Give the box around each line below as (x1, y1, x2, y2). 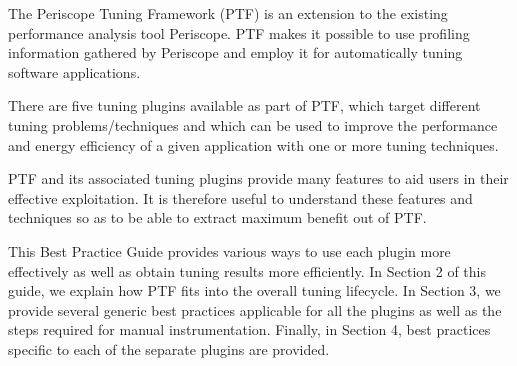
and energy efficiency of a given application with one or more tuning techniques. (8, 134, 499, 155)
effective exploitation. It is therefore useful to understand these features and (8, 187, 473, 208)
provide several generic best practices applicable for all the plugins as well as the (8, 299, 502, 320)
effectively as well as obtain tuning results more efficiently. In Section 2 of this (8, 260, 486, 281)
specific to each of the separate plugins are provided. (8, 338, 330, 359)
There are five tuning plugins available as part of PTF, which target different (8, 95, 481, 116)
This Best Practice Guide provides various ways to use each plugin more (8, 240, 451, 261)
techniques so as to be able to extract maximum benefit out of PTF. (8, 207, 427, 228)
